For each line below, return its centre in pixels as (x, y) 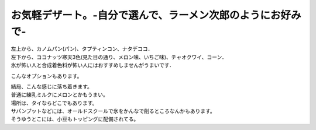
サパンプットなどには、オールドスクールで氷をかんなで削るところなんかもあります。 (113, 111)
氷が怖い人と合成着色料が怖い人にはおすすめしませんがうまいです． (93, 65)
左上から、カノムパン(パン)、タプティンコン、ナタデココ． (82, 49)
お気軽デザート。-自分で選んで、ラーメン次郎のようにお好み (156, 15)
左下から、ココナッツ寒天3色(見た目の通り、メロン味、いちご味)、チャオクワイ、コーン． (119, 57)
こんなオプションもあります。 (47, 76)
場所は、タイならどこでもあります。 (54, 103)
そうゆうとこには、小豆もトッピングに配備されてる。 (75, 119)
